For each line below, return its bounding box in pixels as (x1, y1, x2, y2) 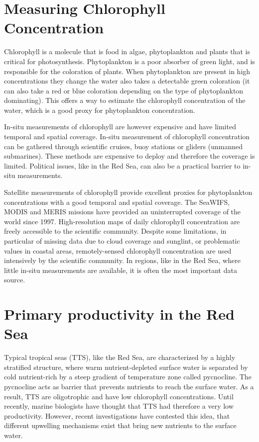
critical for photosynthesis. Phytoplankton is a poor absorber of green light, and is (4, 56, 255, 66)
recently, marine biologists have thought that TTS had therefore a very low (4, 401, 234, 411)
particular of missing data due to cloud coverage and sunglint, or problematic (4, 236, 240, 246)
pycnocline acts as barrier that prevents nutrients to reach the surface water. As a (4, 381, 254, 392)
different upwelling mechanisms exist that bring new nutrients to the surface (4, 420, 237, 431)
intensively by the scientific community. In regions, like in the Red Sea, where (4, 255, 241, 265)
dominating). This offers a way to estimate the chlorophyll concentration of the (4, 95, 246, 105)
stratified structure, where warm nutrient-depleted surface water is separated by (4, 361, 248, 372)
